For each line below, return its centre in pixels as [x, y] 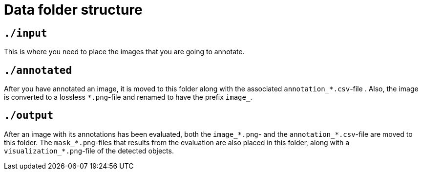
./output [29, 116]
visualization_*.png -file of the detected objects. [89, 151]
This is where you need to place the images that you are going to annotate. [124, 52]
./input [26, 33]
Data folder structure [73, 10]
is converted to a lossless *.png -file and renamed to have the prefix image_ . [128, 97]
